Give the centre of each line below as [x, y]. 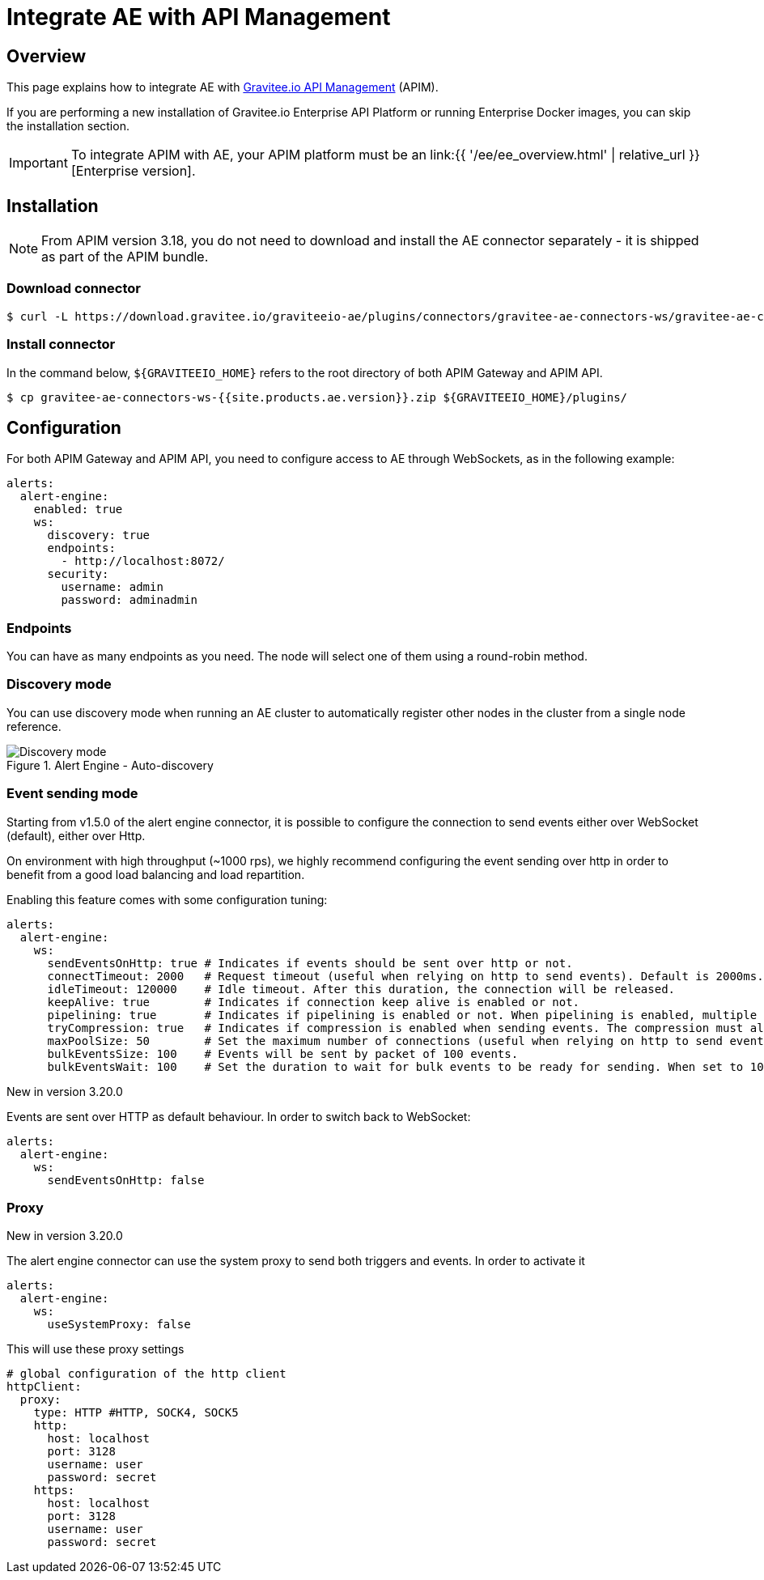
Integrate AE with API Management [199, 17]
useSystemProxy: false [119, 1325]
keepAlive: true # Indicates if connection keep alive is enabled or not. [314, 1002]
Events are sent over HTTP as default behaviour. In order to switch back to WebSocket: [239, 1116]
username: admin [112, 587]
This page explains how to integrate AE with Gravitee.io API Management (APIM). [223, 87]
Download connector [74, 289]
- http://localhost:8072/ [143, 561]
